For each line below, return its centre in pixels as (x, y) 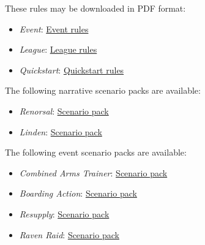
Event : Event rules (54, 28)
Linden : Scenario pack (61, 131)
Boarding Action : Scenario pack (78, 193)
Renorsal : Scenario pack (64, 111)
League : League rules (58, 49)
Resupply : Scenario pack (64, 213)
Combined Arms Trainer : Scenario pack (93, 172)
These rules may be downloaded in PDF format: (95, 8)
